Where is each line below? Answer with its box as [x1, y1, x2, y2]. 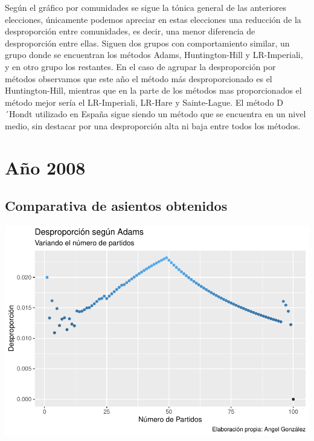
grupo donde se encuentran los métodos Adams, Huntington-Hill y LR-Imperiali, [5, 48, 303, 61]
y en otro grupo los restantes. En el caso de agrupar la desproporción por [5, 60, 276, 72]
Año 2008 [5, 155, 86, 179]
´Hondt [5, 108, 33, 120]
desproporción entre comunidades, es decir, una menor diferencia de [5, 25, 255, 37]
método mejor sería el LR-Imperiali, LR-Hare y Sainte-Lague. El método [5, 95, 274, 108]
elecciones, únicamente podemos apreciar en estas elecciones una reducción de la [5, 13, 301, 25]
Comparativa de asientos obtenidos [5, 196, 228, 215]
